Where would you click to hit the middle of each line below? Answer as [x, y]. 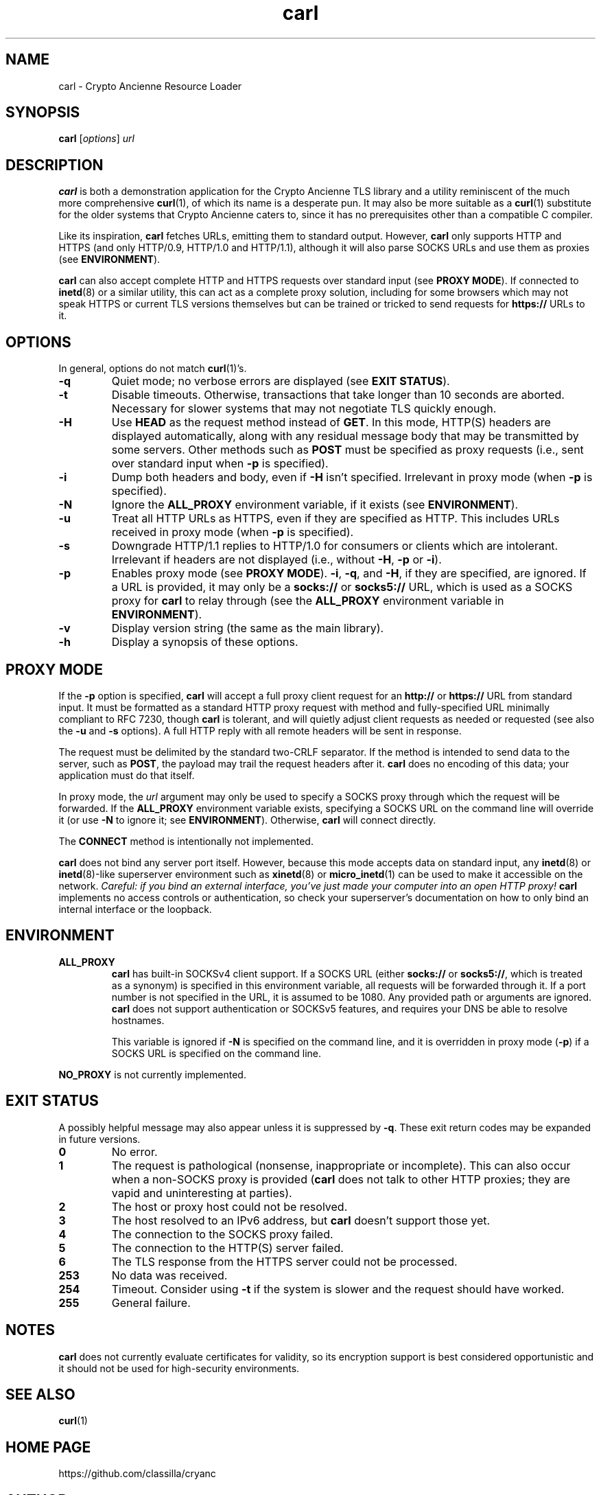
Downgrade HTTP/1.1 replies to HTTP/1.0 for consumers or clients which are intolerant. [335, 546]
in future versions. [99, 1139]
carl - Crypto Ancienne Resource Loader [150, 86]
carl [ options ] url [96, 139]
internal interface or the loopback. [135, 909]
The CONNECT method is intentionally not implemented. [186, 841]
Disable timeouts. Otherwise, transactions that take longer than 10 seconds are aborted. [338, 395]
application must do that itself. [127, 775]
